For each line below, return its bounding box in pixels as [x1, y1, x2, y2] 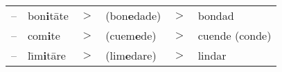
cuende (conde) [197, 27, 272, 43]
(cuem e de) [105, 27, 157, 43]
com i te [28, 27, 60, 43]
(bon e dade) [105, 8, 161, 23]
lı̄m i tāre [28, 47, 66, 63]
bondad [197, 8, 234, 23]
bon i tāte [28, 8, 69, 23]
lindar [197, 47, 227, 63]
